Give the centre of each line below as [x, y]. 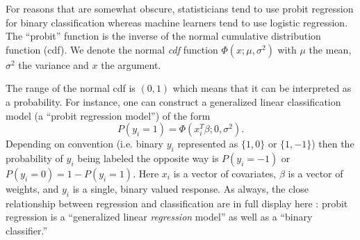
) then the [333, 144]
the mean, [330, 49]
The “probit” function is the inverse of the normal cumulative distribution [163, 36]
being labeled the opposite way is [148, 158]
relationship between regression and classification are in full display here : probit [177, 203]
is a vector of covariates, [225, 173]
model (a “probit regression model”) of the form [108, 115]
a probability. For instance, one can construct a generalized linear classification [173, 101]
